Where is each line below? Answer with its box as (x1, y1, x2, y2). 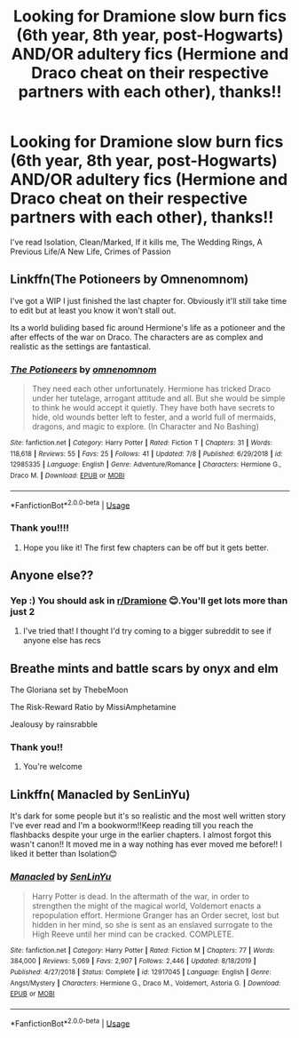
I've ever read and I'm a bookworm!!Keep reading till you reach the (10, 820, 254, 831)
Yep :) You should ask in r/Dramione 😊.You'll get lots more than (10, 594, 288, 606)
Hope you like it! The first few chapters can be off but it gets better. (22, 542, 269, 553)
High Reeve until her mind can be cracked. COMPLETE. (31, 929, 234, 939)
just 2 (10, 605, 35, 618)
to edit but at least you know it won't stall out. (10, 305, 177, 315)
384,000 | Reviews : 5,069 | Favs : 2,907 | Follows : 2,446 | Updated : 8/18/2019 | (10, 957, 256, 966)
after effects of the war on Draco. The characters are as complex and (10, 331, 264, 342)
